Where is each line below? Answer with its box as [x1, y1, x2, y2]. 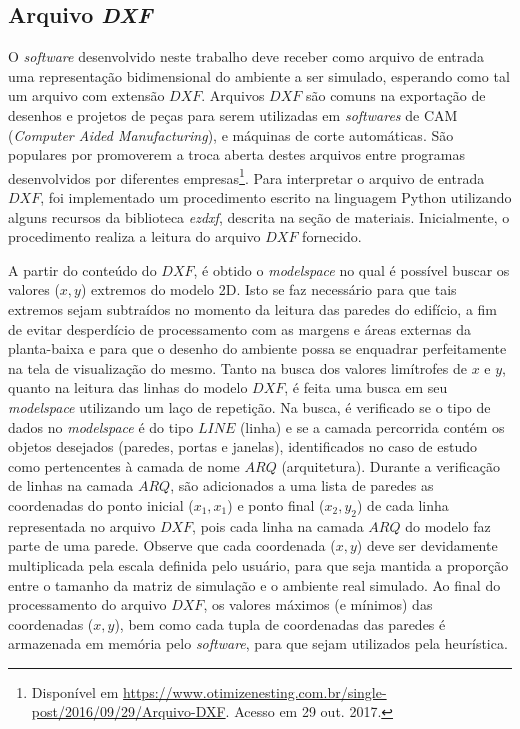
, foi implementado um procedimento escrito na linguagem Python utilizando [40, 187, 512, 208]
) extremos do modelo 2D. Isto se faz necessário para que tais [80, 279, 457, 300]
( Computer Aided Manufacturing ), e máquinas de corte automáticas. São [8, 124, 454, 145]
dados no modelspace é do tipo [8, 416, 194, 437]
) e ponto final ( [227, 494, 325, 515]
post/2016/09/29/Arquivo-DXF [31, 701, 226, 722]
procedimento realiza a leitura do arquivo [8, 226, 261, 247]
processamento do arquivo [8, 594, 167, 615]
